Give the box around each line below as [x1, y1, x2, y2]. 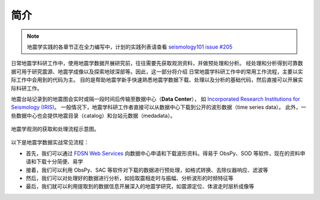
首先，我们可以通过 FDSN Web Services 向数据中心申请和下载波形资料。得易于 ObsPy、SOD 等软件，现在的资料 [25, 150, 300, 157]
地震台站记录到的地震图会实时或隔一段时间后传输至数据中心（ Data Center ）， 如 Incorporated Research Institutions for [11, 95, 300, 102]
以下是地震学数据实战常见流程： [11, 139, 89, 146]
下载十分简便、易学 [36, 158, 83, 165]
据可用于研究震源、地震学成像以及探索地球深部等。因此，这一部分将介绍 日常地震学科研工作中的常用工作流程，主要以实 [11, 68, 303, 75]
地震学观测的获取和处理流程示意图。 [11, 125, 100, 133]
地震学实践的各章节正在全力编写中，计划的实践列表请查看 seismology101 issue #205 [27, 43, 233, 50]
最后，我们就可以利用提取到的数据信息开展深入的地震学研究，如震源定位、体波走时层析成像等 [25, 183, 254, 190]
